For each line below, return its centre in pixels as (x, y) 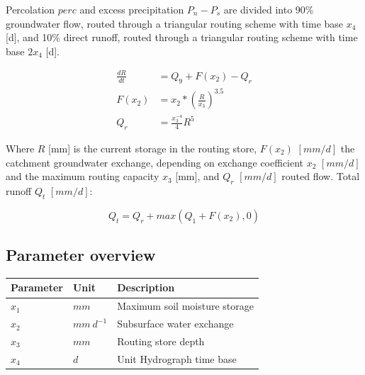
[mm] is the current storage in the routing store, (153, 148)
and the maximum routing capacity (83, 176)
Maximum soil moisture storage (185, 306)
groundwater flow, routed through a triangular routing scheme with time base (175, 23)
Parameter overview (81, 255)
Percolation (30, 9)
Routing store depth (161, 341)
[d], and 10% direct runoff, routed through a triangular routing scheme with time (182, 37)
